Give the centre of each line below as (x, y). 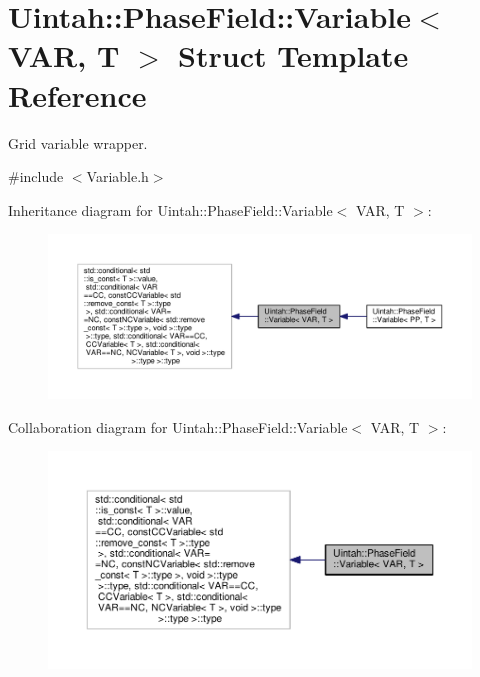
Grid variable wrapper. (78, 142)
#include (36, 176)
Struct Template (293, 55)
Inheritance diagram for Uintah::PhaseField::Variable (170, 209)
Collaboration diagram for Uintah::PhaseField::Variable (178, 426)
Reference (77, 94)
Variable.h (117, 176)
